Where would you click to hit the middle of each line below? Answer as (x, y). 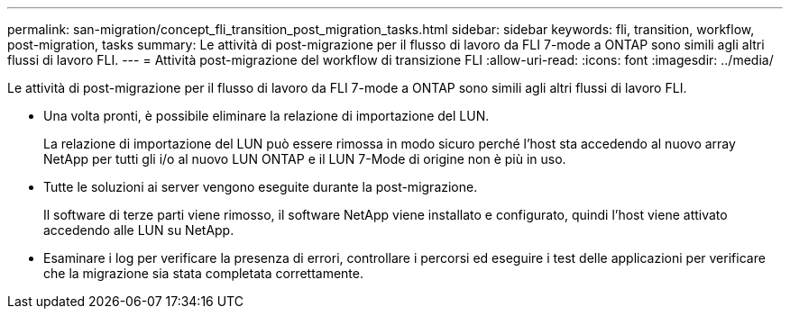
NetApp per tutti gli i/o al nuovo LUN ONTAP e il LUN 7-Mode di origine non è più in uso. (305, 159)
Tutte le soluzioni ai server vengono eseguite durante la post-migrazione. (261, 187)
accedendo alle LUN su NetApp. (139, 230)
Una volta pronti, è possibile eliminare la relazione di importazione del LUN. (266, 116)
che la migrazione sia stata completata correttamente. (203, 273)
